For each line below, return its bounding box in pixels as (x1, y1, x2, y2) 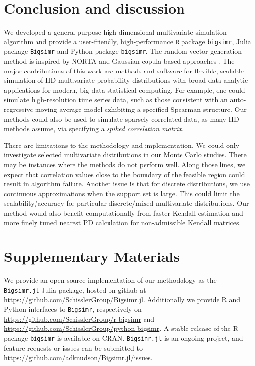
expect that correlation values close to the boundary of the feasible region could (4, 169, 245, 179)
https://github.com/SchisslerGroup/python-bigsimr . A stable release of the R (4, 323, 238, 333)
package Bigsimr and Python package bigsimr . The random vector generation (4, 46, 242, 56)
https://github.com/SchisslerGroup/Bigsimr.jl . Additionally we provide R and (4, 294, 240, 304)
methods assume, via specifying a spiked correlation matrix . (4, 123, 183, 134)
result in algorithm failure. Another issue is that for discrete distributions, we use (4, 179, 250, 189)
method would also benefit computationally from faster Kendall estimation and (4, 207, 243, 218)
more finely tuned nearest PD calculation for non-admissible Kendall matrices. (4, 217, 241, 227)
